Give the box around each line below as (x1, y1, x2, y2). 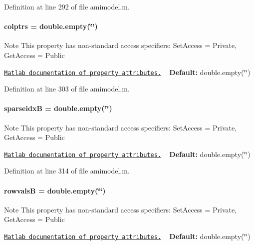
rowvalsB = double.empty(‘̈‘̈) (4, 185, 106, 195)
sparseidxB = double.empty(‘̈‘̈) (4, 103, 112, 113)
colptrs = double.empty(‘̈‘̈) (4, 21, 98, 31)
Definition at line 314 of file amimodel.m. (4, 165, 130, 176)
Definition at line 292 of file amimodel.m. (4, 1, 130, 11)
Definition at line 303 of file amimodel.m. (4, 83, 130, 94)
